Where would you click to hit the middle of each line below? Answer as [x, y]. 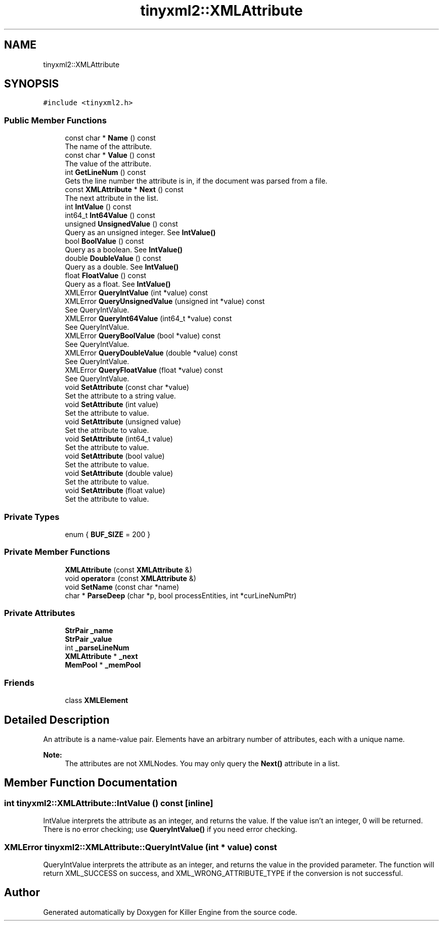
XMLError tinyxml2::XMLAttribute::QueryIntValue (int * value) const [141, 847]
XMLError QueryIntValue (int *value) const [136, 293]
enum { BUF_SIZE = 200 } [108, 534]
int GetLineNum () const [105, 172]
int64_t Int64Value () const [110, 215]
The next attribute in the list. [112, 198]
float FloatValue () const [106, 276]
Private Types [32, 517]
